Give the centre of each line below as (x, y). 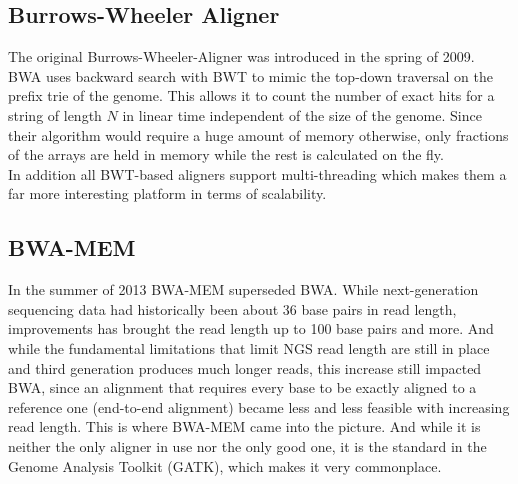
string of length (55, 114)
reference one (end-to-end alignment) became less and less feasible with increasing (259, 406)
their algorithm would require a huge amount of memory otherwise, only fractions (258, 134)
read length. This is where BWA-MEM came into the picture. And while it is (244, 426)
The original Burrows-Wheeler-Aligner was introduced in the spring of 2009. (241, 56)
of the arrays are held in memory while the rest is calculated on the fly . (226, 154)
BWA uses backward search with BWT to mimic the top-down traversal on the (250, 75)
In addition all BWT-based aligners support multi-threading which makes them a (257, 173)
